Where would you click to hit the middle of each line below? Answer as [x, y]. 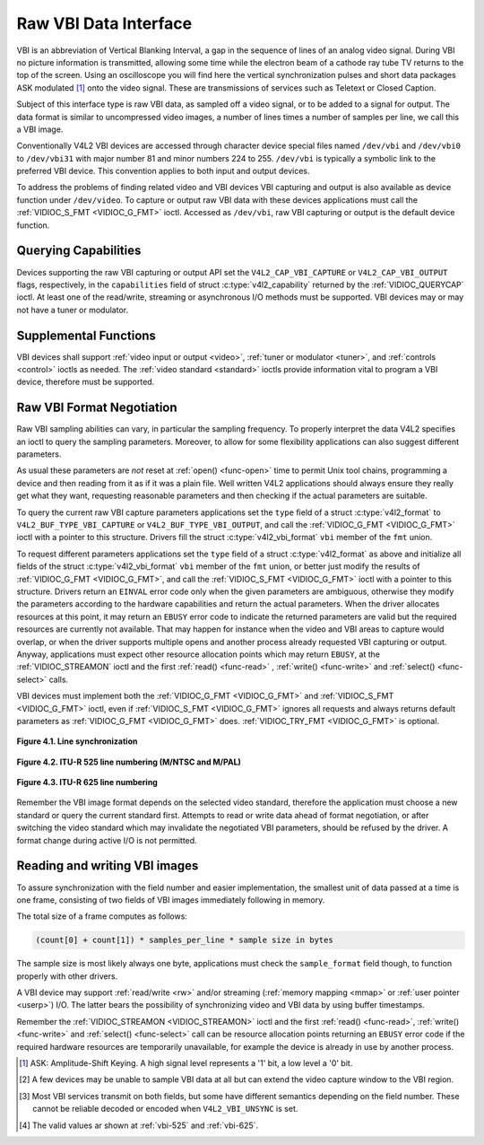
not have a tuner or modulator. [73, 310]
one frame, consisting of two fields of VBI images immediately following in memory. [171, 900]
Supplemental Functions [86, 335]
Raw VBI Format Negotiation [97, 408]
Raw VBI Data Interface [104, 23]
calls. [59, 679]
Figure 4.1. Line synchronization [77, 741]
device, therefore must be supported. [86, 382]
